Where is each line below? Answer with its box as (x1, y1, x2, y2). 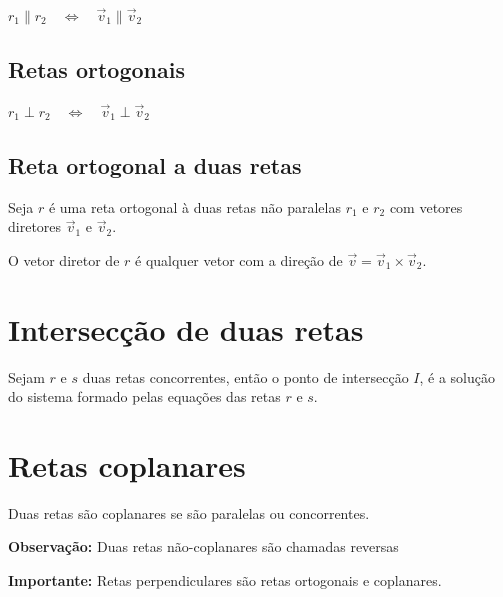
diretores (8, 216, 62, 237)
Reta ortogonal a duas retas (8, 149, 302, 180)
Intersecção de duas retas (8, 308, 364, 349)
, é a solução (419, 366, 495, 387)
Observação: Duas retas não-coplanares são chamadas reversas (8, 536, 399, 557)
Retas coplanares (8, 444, 246, 485)
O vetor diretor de (8, 249, 120, 270)
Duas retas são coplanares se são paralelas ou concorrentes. (8, 502, 370, 523)
